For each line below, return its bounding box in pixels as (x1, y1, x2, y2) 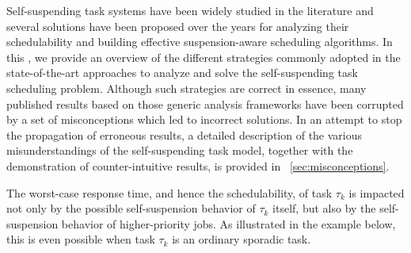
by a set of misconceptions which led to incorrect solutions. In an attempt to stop (6, 111, 402, 128)
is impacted (348, 184, 405, 201)
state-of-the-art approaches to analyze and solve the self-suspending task (6, 64, 358, 81)
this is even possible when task (6, 231, 155, 247)
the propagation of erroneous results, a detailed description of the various (6, 126, 363, 143)
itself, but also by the (272, 200, 376, 217)
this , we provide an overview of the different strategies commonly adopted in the (6, 48, 401, 65)
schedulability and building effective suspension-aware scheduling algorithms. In (6, 33, 393, 50)
